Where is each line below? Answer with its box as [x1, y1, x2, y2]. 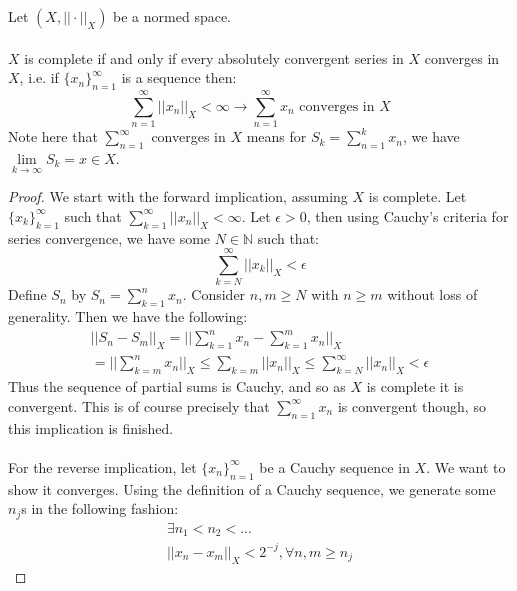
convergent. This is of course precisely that [8, 395, 270, 416]
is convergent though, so [337, 395, 486, 416]
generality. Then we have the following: [8, 306, 248, 327]
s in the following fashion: [21, 498, 179, 519]
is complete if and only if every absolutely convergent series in [24, 47, 404, 68]
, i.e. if [19, 67, 59, 88]
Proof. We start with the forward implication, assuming [8, 186, 348, 207]
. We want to [426, 456, 506, 477]
